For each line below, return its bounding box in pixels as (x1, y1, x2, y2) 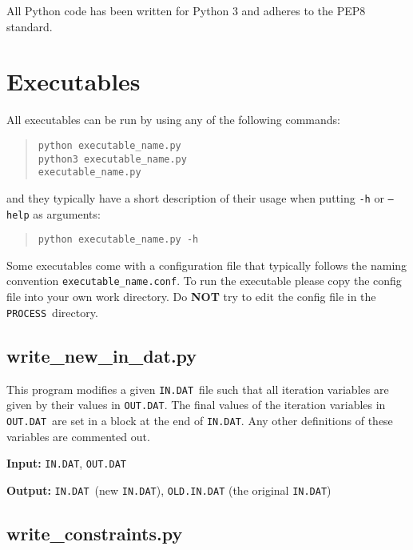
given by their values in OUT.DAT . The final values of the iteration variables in (6, 396, 386, 413)
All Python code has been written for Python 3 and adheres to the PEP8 (6, 2, 366, 18)
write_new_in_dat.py (6, 343, 197, 367)
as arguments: (33, 205, 101, 222)
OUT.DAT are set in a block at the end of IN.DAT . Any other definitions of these (6, 411, 393, 428)
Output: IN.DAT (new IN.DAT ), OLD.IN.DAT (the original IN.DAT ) (6, 481, 332, 498)
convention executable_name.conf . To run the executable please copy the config (6, 272, 402, 289)
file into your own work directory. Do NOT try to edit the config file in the (6, 288, 376, 305)
